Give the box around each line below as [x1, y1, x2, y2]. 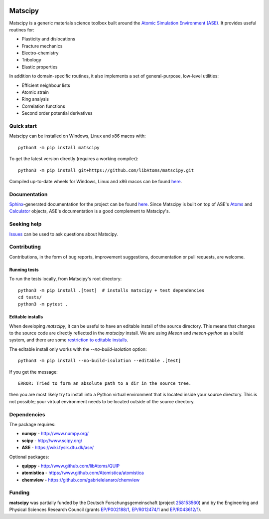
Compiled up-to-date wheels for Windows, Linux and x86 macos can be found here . [9, 178, 182, 184]
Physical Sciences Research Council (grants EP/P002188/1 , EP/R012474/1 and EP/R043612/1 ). [9, 507, 202, 513]
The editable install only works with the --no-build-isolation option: [9, 346, 147, 352]
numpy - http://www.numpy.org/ [21, 431, 89, 437]
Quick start [9, 122, 37, 129]
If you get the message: [9, 369, 58, 375]
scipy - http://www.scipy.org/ [21, 437, 83, 444]
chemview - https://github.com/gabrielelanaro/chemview [21, 477, 139, 483]
